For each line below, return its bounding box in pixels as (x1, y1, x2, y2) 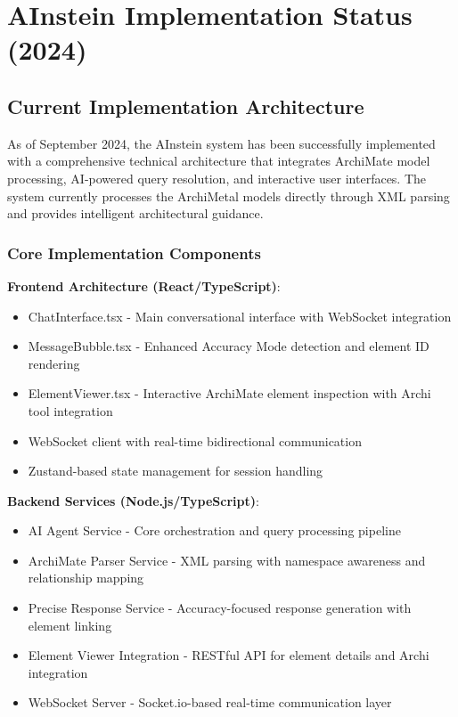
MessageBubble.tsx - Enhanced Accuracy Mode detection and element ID (28, 337, 429, 355)
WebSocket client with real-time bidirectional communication (28, 431, 362, 450)
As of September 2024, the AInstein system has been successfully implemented (7, 134, 436, 152)
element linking (28, 615, 112, 634)
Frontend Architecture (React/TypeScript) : (7, 276, 281, 295)
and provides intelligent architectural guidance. (7, 204, 264, 223)
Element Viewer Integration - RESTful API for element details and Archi (28, 646, 429, 664)
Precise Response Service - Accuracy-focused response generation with (28, 599, 412, 617)
